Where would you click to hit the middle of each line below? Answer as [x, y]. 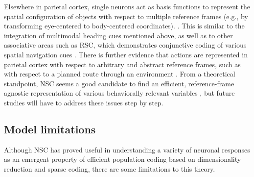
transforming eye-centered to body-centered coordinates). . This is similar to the [124, 26]
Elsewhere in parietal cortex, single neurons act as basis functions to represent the [127, 6]
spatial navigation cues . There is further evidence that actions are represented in [126, 54]
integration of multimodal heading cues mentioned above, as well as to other [118, 35]
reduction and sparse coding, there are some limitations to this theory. [110, 168]
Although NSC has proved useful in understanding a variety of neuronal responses [127, 149]
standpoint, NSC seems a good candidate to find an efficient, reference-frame [119, 83]
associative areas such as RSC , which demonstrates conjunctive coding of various [125, 45]
